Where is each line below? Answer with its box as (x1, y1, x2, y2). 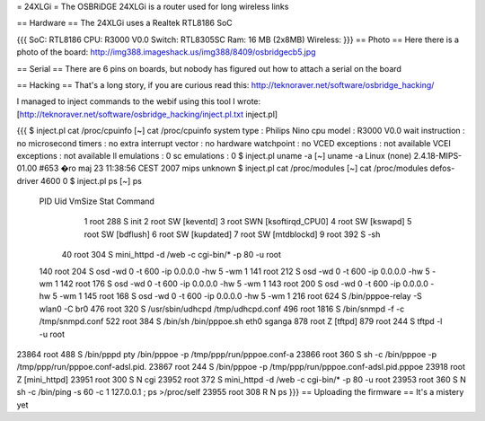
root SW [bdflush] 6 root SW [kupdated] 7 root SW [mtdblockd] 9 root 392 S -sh (84, 229, 381, 240)
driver (16, 175, 40, 186)
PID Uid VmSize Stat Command (39, 196, 154, 206)
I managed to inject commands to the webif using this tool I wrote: (16, 96, 261, 107)
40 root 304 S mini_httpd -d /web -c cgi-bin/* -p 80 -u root (61, 250, 282, 260)
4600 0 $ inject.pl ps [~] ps (40, 175, 143, 186)
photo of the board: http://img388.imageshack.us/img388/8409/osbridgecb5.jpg (16, 47, 316, 57)
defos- (429, 162, 455, 174)
